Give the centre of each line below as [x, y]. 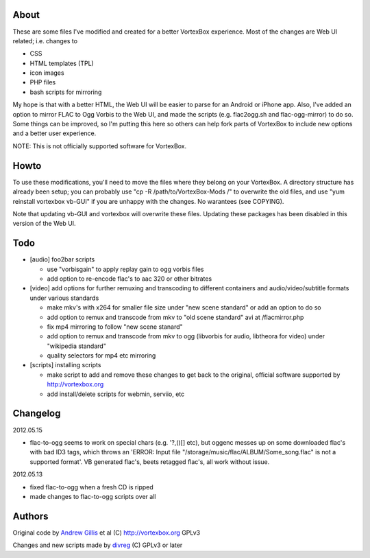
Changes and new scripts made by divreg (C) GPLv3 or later [98, 545]
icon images [47, 73]
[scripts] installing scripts [65, 365]
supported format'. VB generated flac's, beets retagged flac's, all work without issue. [150, 462]
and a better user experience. [54, 133]
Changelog [37, 414]
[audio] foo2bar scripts [62, 259]
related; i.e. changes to [45, 40]
